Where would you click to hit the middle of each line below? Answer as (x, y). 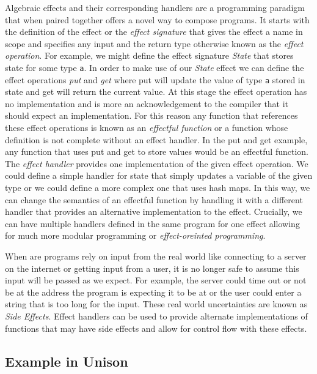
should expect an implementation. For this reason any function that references (151, 115)
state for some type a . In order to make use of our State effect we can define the (155, 67)
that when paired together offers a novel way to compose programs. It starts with (157, 19)
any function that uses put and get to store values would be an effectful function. (157, 151)
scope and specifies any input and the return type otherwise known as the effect (154, 43)
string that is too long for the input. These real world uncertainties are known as (156, 304)
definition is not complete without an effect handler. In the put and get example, (156, 139)
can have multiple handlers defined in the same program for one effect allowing (152, 223)
